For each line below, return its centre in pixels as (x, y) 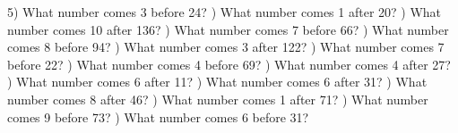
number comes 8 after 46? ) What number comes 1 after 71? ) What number (218, 99)
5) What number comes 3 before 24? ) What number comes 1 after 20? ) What (225, 12)
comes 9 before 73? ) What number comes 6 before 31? (158, 116)
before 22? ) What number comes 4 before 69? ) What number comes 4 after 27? (229, 64)
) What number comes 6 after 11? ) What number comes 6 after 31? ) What (217, 82)
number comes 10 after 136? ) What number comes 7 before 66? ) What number (228, 29)
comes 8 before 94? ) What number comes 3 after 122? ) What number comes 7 (226, 47)
